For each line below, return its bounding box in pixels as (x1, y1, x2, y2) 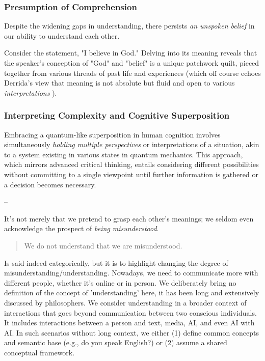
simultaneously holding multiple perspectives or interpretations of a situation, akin (4, 139, 259, 150)
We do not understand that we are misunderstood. (24, 240, 182, 251)
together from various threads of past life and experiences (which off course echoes (4, 67, 261, 78)
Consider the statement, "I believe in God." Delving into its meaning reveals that (4, 47, 257, 58)
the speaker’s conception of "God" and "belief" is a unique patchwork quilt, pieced (4, 58, 259, 68)
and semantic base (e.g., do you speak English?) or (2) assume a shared (4, 337, 227, 348)
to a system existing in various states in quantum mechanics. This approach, (4, 149, 243, 159)
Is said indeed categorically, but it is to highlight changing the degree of (4, 257, 228, 268)
